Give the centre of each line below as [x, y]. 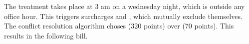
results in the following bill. [46, 35]
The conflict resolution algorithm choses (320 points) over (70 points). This [119, 26]
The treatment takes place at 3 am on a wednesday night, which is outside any [124, 6]
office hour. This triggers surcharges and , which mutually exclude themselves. [123, 16]
